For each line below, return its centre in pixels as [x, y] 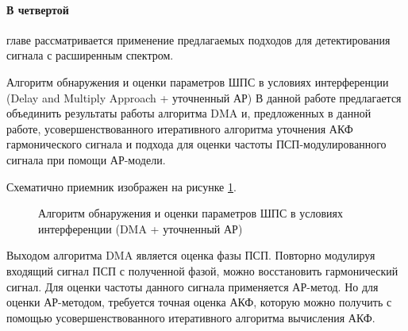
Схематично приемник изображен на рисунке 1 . [121, 186]
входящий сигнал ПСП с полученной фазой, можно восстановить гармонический [202, 270]
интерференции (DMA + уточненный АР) [140, 228]
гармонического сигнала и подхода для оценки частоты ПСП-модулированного [196, 144]
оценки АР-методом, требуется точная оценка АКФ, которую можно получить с [199, 302]
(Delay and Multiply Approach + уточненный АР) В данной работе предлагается [204, 97]
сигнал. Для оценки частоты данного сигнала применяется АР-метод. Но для [192, 286]
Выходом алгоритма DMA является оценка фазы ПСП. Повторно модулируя [191, 255]
